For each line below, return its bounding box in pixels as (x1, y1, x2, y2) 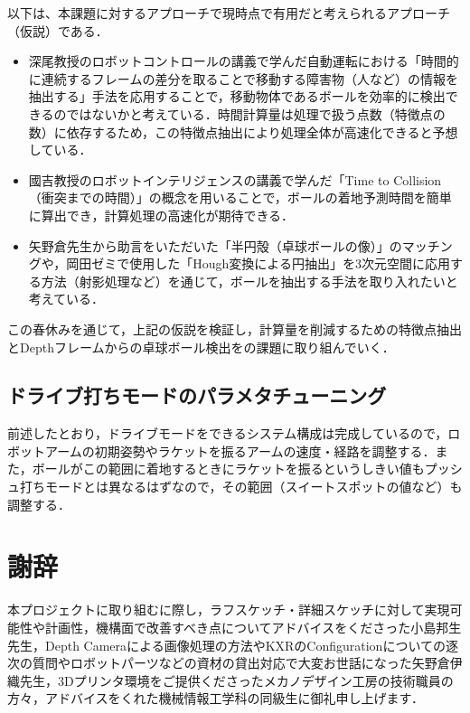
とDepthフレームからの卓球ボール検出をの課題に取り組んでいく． (7, 337, 395, 356)
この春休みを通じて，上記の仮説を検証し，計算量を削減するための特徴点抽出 (7, 319, 463, 338)
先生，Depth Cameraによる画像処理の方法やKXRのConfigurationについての (7, 635, 446, 654)
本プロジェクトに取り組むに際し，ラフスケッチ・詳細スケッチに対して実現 (7, 600, 450, 619)
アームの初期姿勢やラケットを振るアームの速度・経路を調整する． (44, 441, 436, 460)
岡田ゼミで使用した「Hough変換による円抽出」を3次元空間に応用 (66, 254, 450, 273)
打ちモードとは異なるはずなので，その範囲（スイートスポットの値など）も (19, 477, 463, 496)
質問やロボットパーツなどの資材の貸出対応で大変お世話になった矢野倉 (32, 653, 450, 672)
